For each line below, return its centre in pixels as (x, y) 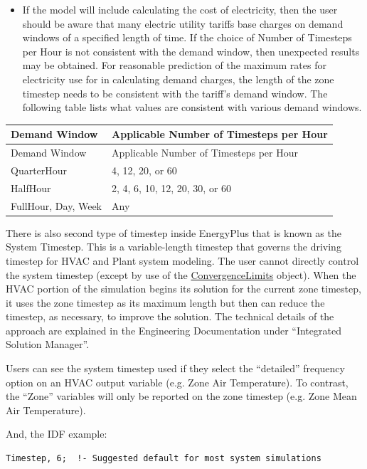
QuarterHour (39, 170)
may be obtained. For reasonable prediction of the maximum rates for (174, 65)
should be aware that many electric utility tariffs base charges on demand (183, 23)
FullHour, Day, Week (57, 205)
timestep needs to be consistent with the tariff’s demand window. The (175, 93)
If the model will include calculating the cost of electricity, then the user (180, 9)
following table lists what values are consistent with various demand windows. (192, 107)
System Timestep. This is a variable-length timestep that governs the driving (174, 247)
